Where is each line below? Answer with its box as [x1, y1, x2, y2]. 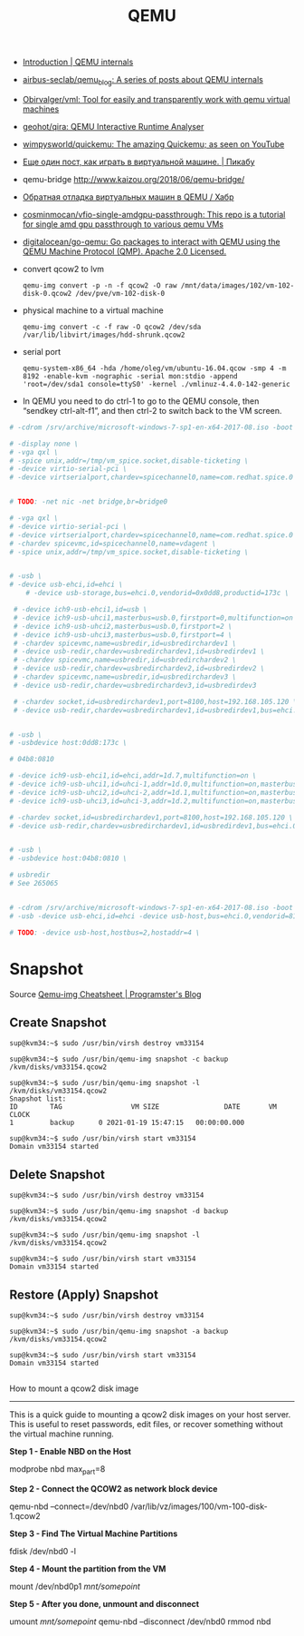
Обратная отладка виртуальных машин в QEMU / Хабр [22, 191, 234, 202]
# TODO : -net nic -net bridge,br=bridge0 [9, 497, 168, 506]
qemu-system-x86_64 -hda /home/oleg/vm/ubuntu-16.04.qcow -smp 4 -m [22, 364, 287, 373]
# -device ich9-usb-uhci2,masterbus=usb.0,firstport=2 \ [13, 622, 233, 631]
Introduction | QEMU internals [22, 56, 134, 68]
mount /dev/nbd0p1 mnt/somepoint [9, 1581, 140, 1592]
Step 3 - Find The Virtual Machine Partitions [9, 1528, 178, 1539]
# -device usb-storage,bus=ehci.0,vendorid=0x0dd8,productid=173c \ [25, 589, 290, 598]
